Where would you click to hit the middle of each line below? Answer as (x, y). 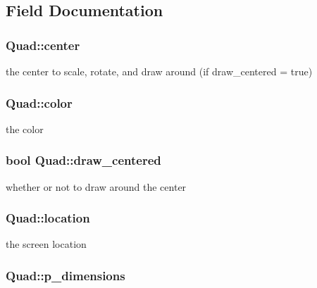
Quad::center (43, 45)
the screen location (46, 244)
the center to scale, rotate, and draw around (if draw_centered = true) (159, 71)
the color (25, 129)
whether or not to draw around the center (96, 186)
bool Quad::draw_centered (83, 160)
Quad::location (48, 218)
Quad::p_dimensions (66, 275)
